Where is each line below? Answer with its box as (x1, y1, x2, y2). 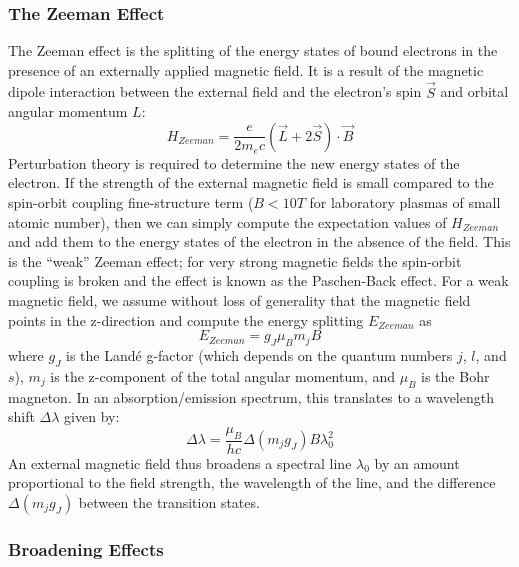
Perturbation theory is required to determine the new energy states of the (8, 152, 460, 173)
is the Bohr (421, 365, 490, 386)
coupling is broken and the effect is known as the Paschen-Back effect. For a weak (8, 270, 509, 291)
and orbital (440, 81, 509, 102)
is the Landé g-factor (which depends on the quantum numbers (66, 345, 453, 365)
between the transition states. (78, 491, 260, 512)
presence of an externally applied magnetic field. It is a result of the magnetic (8, 59, 484, 80)
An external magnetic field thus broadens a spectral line (8, 452, 352, 473)
